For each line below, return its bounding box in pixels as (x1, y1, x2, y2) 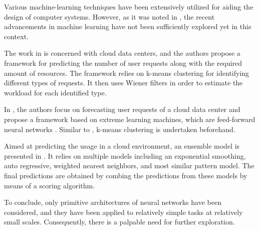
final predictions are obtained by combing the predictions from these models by (4, 170, 247, 180)
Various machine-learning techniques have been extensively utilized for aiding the (4, 2, 253, 12)
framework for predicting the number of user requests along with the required (4, 57, 242, 68)
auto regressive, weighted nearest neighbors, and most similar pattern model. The (4, 160, 254, 171)
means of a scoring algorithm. (4, 180, 95, 190)
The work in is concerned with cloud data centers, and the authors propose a (4, 48, 240, 58)
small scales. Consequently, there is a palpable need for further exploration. (4, 216, 235, 227)
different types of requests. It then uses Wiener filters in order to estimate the (4, 77, 243, 88)
